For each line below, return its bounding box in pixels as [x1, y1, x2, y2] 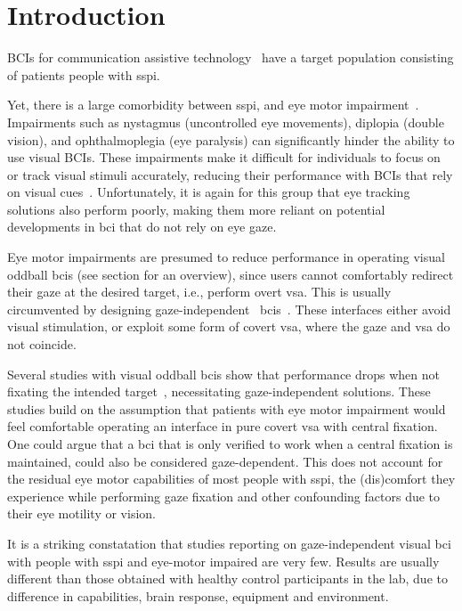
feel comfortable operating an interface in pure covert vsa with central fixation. [7, 417, 438, 436]
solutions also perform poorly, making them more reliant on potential [7, 200, 385, 218]
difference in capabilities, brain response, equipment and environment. [7, 586, 389, 605]
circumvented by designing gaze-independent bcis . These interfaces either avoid [7, 299, 451, 318]
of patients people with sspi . [7, 65, 160, 84]
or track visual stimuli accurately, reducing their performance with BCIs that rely [7, 165, 453, 183]
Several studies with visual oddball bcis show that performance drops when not [7, 364, 440, 383]
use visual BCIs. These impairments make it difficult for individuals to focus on [7, 148, 441, 167]
